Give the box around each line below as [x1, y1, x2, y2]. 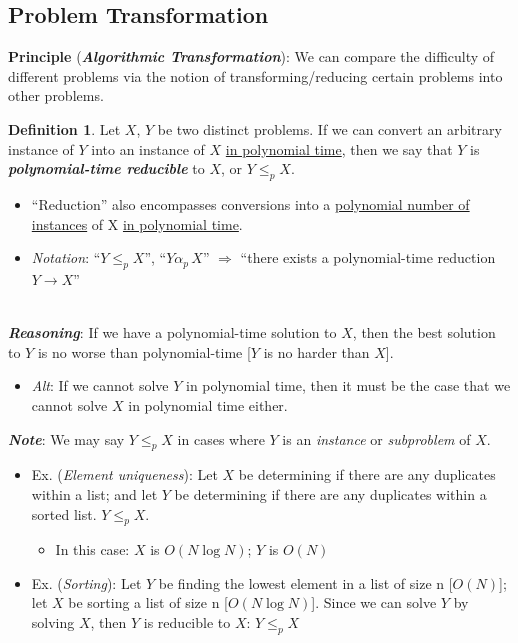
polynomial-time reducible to [8, 158, 205, 179]
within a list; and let [31, 483, 158, 504]
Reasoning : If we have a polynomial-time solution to [8, 322, 337, 343]
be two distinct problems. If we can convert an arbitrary [157, 118, 502, 139]
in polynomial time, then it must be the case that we [186, 375, 511, 396]
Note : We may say [8, 428, 125, 449]
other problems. [8, 85, 104, 106]
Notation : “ [31, 247, 101, 268]
